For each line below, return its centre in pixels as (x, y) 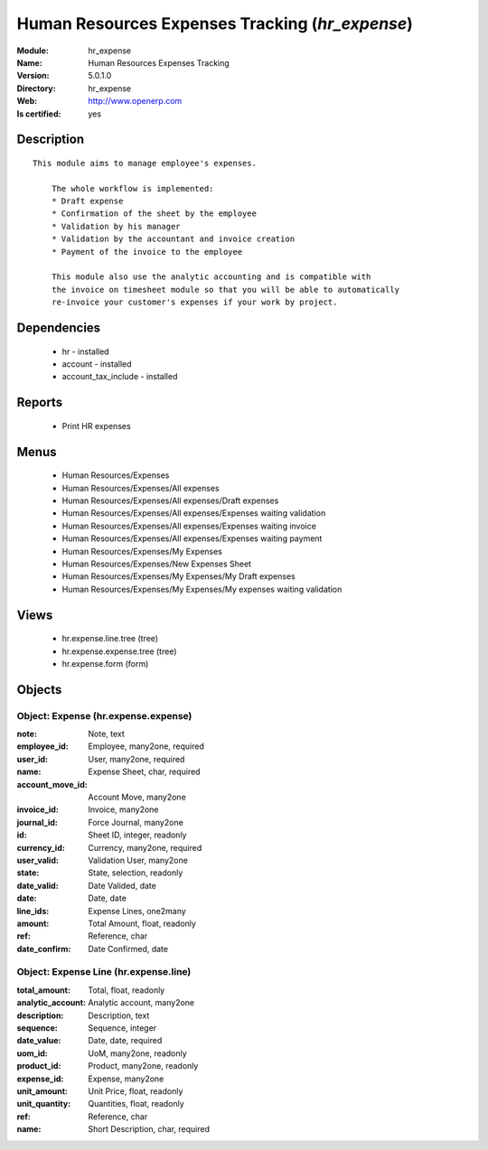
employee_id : (43, 746)
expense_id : (40, 1079)
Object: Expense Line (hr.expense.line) (104, 972)
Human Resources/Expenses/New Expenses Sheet (157, 564)
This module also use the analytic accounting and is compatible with (211, 277)
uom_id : (33, 1053)
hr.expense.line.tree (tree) (110, 639)
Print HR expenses (96, 425)
